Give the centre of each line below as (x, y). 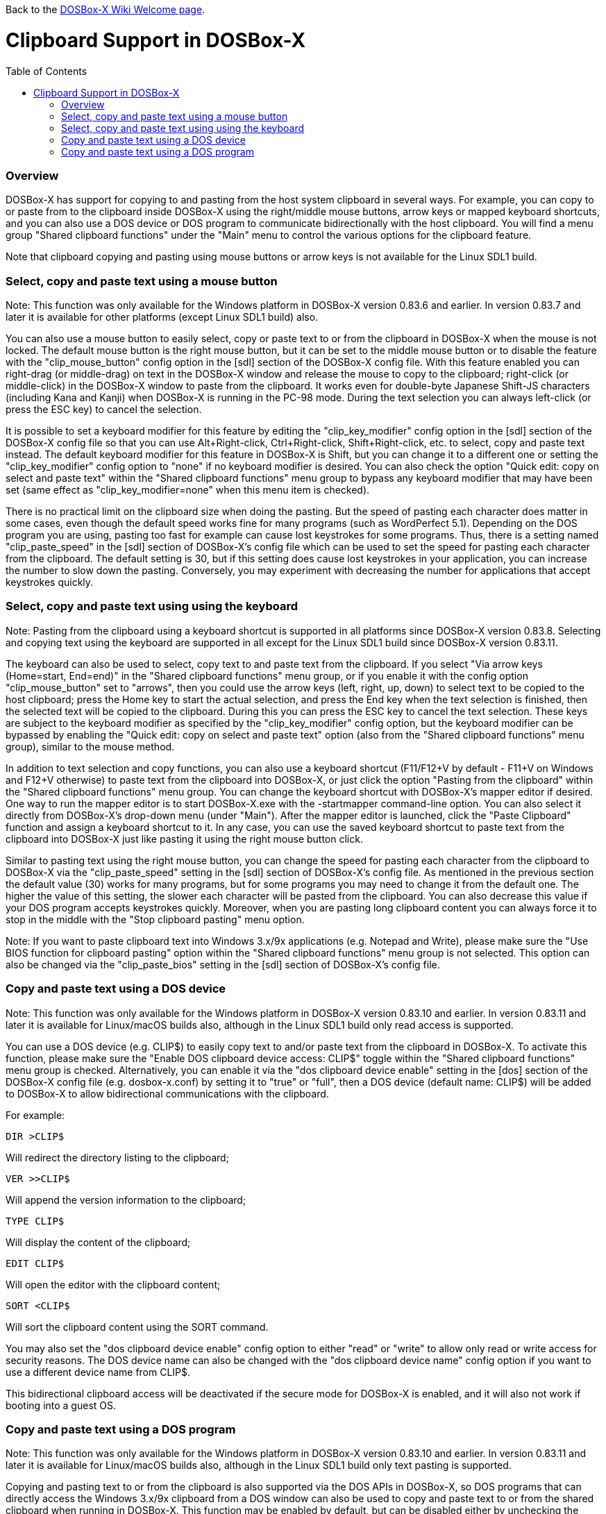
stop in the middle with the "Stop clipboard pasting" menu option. (155, 919)
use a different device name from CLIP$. (98, 1372)
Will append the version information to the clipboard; (126, 1200)
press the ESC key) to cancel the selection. (104, 409)
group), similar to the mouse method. (90, 746)
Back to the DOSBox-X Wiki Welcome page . (106, 9)
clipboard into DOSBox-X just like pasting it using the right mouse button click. (184, 839)
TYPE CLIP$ (35, 1221)
